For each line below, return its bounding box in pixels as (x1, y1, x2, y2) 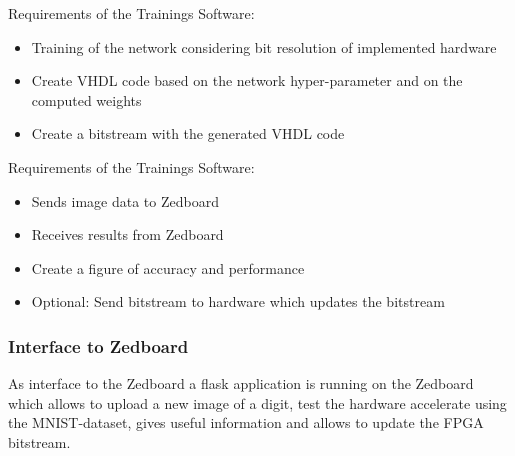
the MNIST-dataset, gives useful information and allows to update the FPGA (8, 412, 484, 433)
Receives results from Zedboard (31, 224, 224, 245)
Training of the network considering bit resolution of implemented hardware (31, 36, 497, 57)
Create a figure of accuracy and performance (31, 257, 305, 278)
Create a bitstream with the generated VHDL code (31, 123, 345, 144)
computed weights (31, 89, 142, 110)
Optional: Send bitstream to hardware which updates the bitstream (31, 291, 445, 312)
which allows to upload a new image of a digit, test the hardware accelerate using (8, 392, 507, 413)
